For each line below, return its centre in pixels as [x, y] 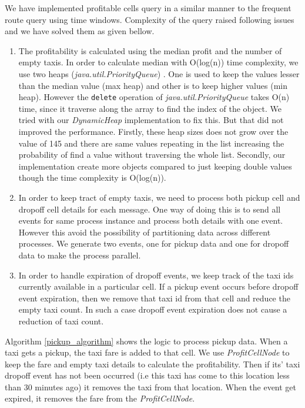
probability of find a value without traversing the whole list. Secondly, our [152, 155]
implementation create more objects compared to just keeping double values [155, 166]
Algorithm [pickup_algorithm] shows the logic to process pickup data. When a [146, 341]
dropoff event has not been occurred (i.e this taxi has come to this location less [147, 375]
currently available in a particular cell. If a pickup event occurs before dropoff [158, 286]
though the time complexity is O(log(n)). [92, 178]
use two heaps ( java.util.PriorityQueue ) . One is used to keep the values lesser [159, 73]
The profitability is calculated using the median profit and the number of [150, 50]
